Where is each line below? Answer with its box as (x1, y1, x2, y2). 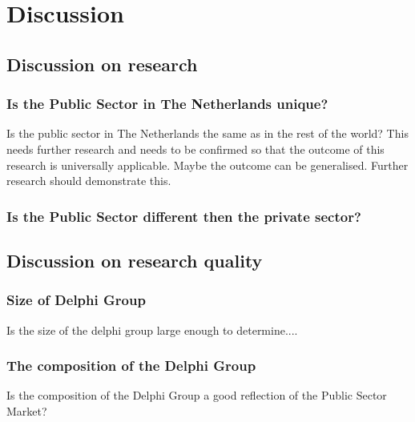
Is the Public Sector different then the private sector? (6, 206, 361, 226)
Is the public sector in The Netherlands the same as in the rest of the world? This (6, 125, 409, 142)
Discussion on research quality (6, 247, 263, 272)
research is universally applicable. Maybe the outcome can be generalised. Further (6, 156, 409, 173)
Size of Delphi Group (6, 290, 146, 310)
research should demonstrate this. (6, 172, 171, 189)
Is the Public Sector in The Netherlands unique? (6, 94, 328, 114)
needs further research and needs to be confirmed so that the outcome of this (6, 140, 385, 157)
